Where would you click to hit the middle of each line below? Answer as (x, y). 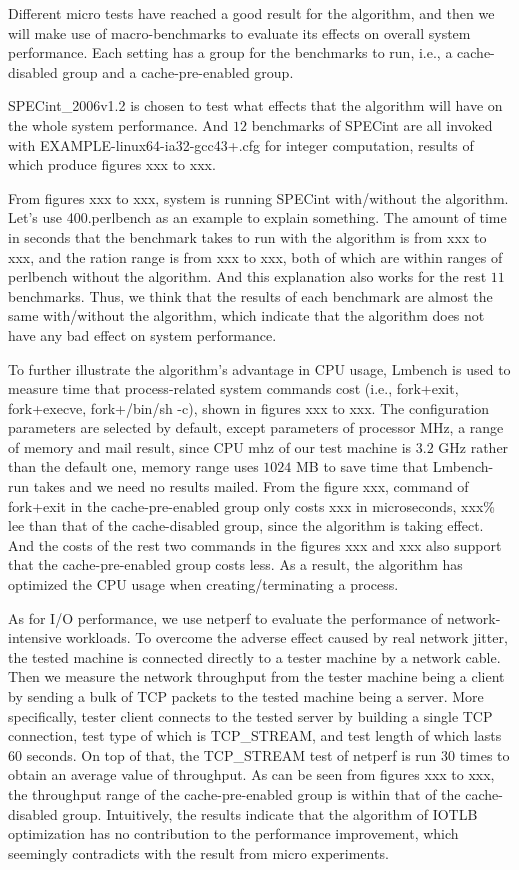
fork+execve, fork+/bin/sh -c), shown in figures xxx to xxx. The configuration (249, 407)
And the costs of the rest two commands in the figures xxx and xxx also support (255, 544)
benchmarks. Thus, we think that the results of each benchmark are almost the (250, 295)
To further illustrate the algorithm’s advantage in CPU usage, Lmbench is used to (259, 368)
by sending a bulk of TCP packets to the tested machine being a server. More (246, 696)
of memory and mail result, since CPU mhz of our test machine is (210, 446)
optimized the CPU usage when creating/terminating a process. (203, 584)
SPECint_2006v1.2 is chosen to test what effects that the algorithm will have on (255, 105)
